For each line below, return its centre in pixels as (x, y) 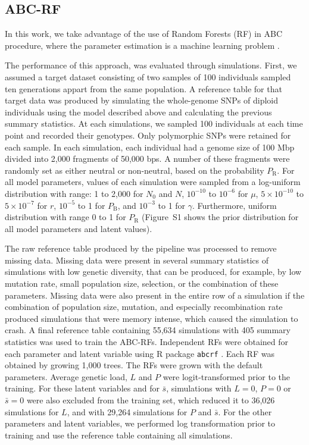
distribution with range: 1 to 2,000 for (74, 193)
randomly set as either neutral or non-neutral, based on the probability (135, 170)
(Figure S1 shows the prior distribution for (220, 217)
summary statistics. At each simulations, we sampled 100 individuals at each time (154, 123)
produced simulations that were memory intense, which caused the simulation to (152, 318)
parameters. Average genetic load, (66, 376)
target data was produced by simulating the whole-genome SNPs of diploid (142, 100)
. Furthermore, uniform (235, 205)
